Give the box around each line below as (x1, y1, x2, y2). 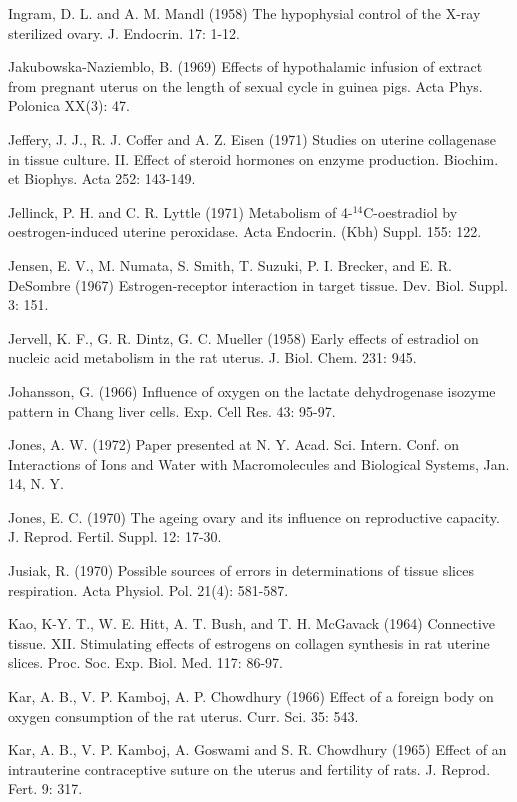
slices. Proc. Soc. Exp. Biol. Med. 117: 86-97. (8, 652, 283, 673)
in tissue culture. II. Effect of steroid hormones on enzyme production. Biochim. (8, 148, 499, 169)
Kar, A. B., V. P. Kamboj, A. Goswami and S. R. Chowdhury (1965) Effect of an (8, 739, 507, 760)
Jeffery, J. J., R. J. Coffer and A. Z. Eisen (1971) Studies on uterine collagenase (8, 128, 496, 149)
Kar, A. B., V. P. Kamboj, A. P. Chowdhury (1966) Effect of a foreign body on (8, 686, 494, 707)
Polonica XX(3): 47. (8, 95, 130, 116)
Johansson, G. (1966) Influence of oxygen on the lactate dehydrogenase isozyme (8, 380, 496, 401)
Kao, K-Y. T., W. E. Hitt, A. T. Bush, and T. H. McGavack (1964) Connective (8, 613, 496, 634)
